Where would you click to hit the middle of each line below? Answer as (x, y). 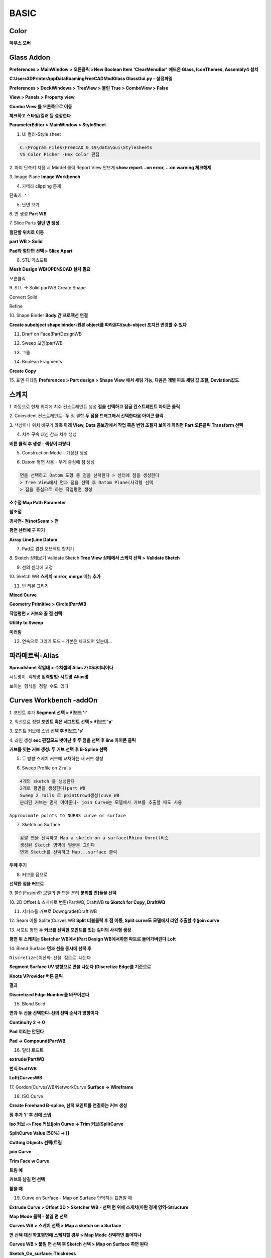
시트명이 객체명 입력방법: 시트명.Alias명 (49, 677)
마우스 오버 (20, 43)
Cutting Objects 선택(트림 (36, 1142)
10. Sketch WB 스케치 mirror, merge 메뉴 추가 (55, 577)
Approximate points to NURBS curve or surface (67, 815)
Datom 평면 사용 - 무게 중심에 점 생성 (58, 462)
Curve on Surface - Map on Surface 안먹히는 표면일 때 (77, 1198)
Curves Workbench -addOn (53, 700)
